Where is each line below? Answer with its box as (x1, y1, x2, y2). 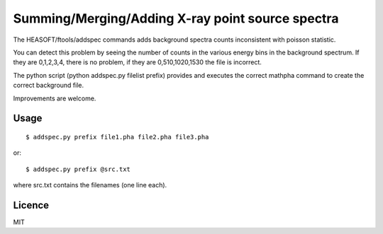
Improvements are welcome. (13, 94, 96, 103)
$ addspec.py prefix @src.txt (26, 165, 131, 173)
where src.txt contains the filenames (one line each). (13, 181, 167, 189)
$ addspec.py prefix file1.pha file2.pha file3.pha (26, 133, 209, 141)
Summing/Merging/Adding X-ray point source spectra (13, 11, 339, 26)
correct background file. (13, 81, 84, 90)
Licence (13, 199, 50, 211)
